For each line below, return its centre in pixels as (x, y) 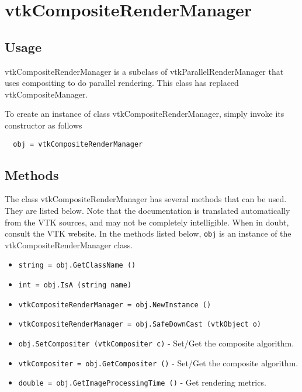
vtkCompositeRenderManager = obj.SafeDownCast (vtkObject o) (140, 325)
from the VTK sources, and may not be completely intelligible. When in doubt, (147, 222)
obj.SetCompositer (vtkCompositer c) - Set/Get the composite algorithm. (156, 343)
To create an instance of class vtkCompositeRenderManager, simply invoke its (145, 114)
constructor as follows (44, 125)
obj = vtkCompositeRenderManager (78, 144)
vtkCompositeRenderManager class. (69, 244)
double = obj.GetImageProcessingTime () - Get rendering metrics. (142, 382)
